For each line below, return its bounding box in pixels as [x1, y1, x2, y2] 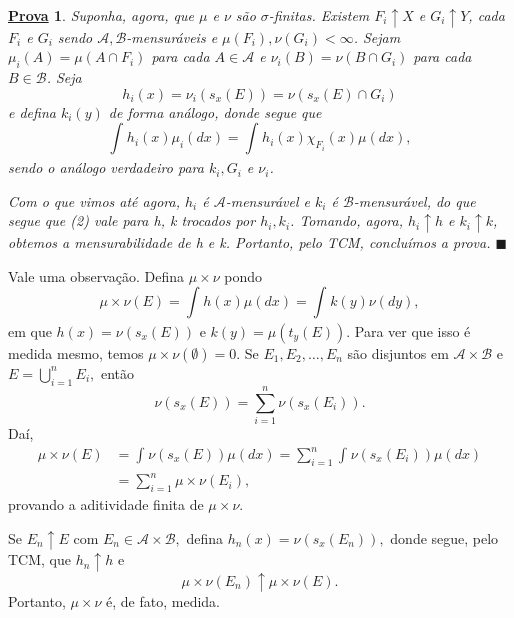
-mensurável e [225, 190, 310, 211]
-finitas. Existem [268, 5, 370, 25]
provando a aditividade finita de [8, 494, 204, 515]
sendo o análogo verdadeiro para [8, 157, 204, 178]
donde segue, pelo [390, 527, 499, 548]
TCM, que [8, 549, 71, 570]
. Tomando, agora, [290, 210, 403, 231]
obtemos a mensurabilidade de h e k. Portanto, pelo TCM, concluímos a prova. [8, 232, 491, 252]
